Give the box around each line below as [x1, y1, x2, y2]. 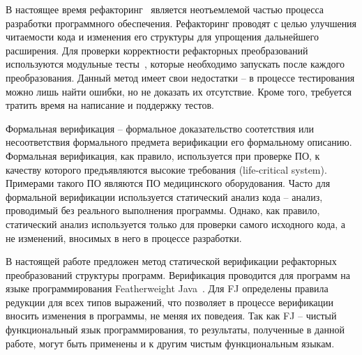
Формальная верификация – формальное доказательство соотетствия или [6, 121, 315, 135]
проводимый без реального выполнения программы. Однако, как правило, [6, 203, 320, 218]
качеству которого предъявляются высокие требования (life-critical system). [6, 162, 327, 176]
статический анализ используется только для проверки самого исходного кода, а [6, 216, 346, 231]
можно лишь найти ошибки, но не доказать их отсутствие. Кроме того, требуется [6, 84, 352, 98]
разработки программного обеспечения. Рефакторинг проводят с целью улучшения [6, 15, 357, 30]
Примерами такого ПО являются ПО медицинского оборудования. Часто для [6, 176, 331, 190]
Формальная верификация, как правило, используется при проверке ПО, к [6, 148, 320, 163]
